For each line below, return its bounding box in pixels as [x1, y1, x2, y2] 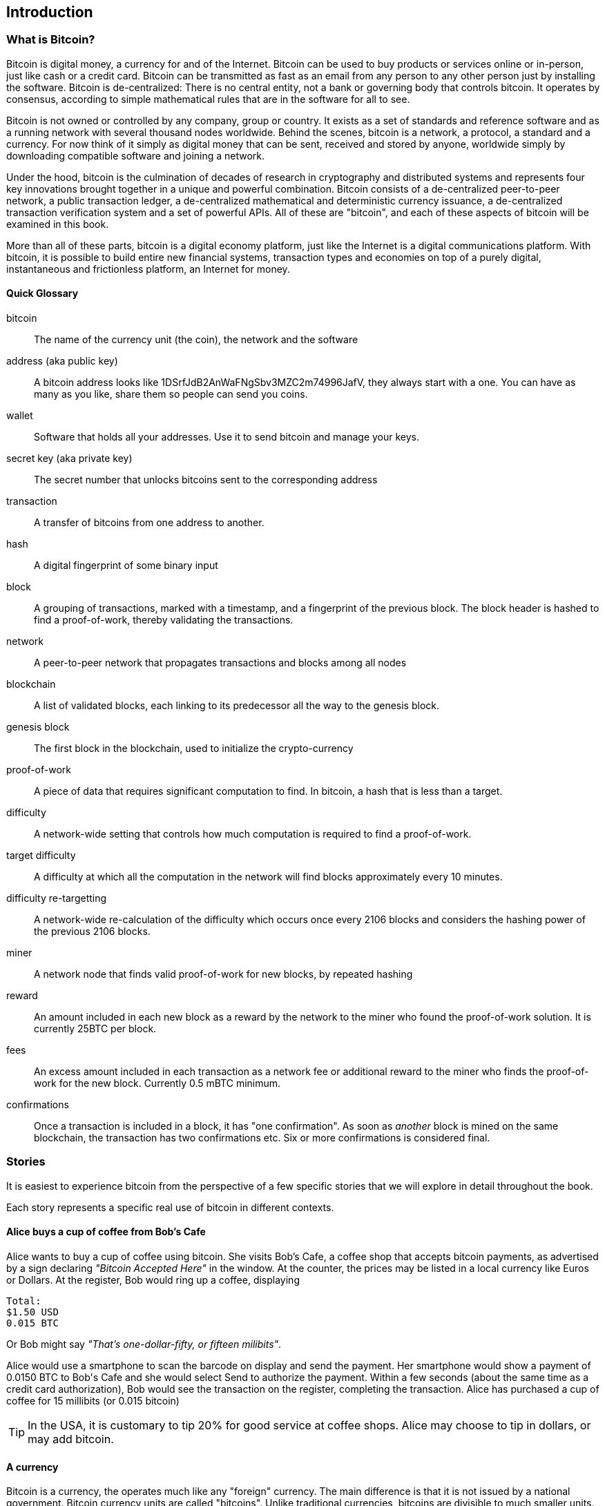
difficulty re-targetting [6, 892, 107, 905]
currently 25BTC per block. [34, 1023, 157, 1035]
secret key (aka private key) [6, 452, 133, 465]
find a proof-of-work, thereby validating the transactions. [34, 614, 294, 626]
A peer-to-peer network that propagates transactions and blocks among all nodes [34, 657, 407, 669]
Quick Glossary [6, 287, 79, 300]
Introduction [6, 3, 93, 21]
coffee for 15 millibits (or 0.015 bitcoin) [6, 1394, 180, 1407]
